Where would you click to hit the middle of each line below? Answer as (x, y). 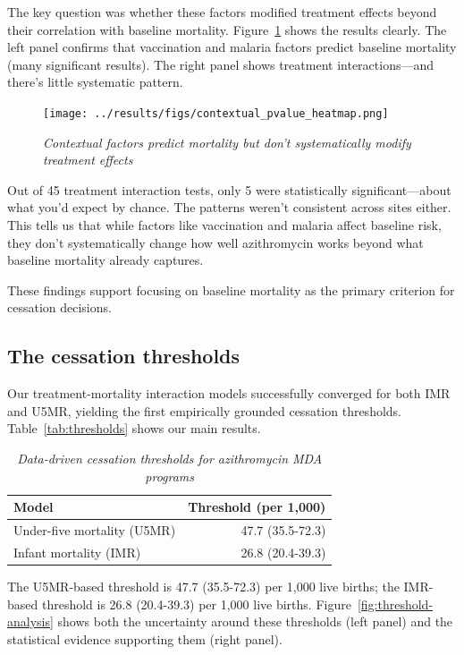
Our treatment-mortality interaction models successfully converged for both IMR (229, 393)
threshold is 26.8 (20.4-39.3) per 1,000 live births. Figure (196, 604)
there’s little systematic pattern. (95, 82)
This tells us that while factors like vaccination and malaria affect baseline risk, (224, 225)
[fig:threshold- (395, 604)
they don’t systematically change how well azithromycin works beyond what (215, 242)
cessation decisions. (59, 307)
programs (170, 476)
